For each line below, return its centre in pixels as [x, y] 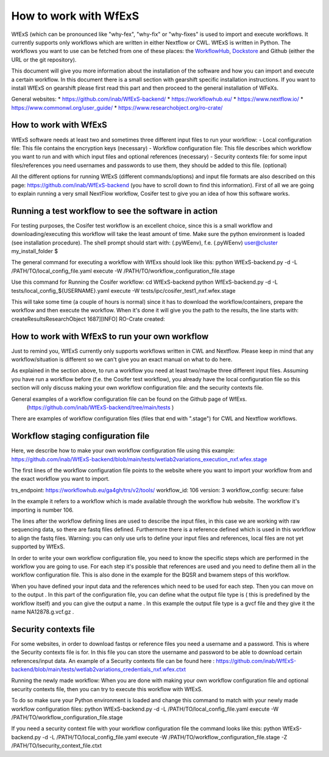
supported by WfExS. [38, 547]
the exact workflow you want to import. [60, 479]
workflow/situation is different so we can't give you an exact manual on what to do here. [122, 359]
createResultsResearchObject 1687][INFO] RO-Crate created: [88, 319]
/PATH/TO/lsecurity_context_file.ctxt [56, 746]
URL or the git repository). [44, 59]
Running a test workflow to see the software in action [115, 211]
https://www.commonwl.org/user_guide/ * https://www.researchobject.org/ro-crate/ [117, 107]
